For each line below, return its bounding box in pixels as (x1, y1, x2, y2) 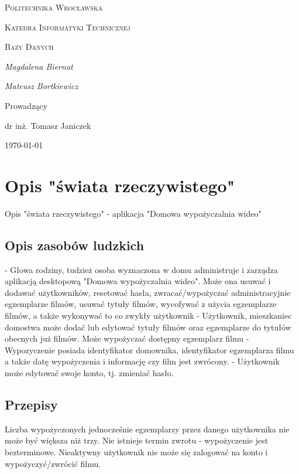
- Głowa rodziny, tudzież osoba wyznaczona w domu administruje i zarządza (5, 263, 278, 275)
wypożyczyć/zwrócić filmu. (5, 457, 101, 469)
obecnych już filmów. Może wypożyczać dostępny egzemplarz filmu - (5, 332, 249, 345)
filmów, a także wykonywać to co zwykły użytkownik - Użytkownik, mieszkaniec (5, 309, 292, 322)
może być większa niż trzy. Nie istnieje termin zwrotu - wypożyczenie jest (5, 434, 269, 446)
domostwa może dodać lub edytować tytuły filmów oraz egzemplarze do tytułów (5, 320, 291, 333)
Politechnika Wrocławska (5, 1, 103, 13)
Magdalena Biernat (5, 60, 73, 72)
